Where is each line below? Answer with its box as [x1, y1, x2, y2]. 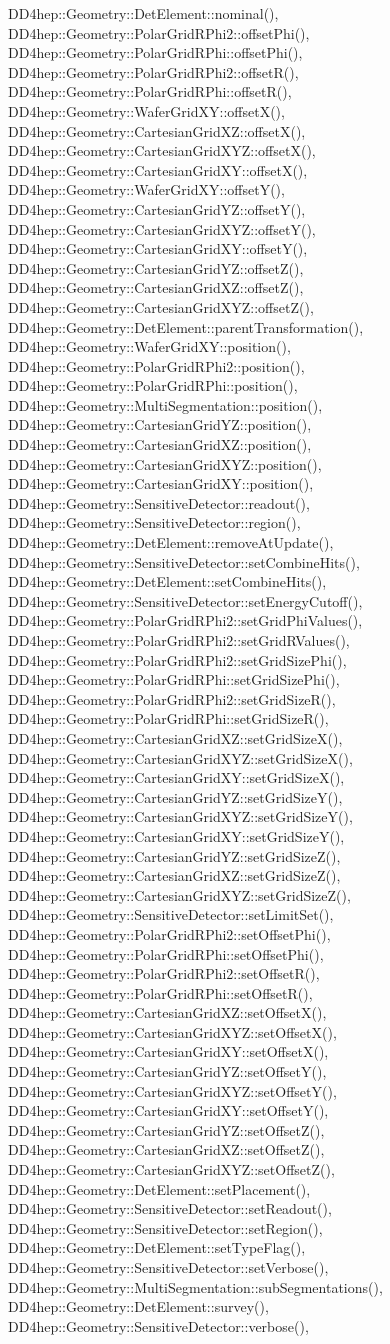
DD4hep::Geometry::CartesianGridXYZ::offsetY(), [8, 218, 316, 239]
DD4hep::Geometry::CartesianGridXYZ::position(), [8, 453, 322, 474]
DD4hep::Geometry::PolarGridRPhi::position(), [8, 375, 298, 396]
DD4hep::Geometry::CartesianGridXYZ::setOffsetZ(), [8, 1159, 335, 1180]
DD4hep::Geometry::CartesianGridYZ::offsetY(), [8, 198, 306, 219]
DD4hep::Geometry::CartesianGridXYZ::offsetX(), [8, 140, 316, 161]
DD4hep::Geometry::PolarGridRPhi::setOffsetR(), [8, 982, 313, 1003]
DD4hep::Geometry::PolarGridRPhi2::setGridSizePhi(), [8, 649, 347, 670]
